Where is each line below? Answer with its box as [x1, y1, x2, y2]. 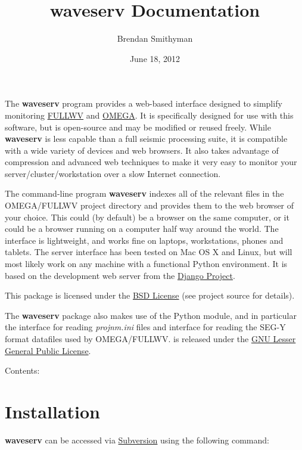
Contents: [5, 364, 40, 377]
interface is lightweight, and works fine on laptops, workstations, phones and [5, 234, 284, 246]
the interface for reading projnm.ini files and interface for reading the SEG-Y [5, 321, 286, 333]
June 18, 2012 [129, 52, 180, 64]
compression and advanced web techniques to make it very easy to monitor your [5, 156, 297, 168]
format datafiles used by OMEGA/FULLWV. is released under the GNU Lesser [5, 333, 296, 345]
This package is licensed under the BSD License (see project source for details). [5, 289, 295, 302]
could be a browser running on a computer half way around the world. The [5, 222, 279, 235]
